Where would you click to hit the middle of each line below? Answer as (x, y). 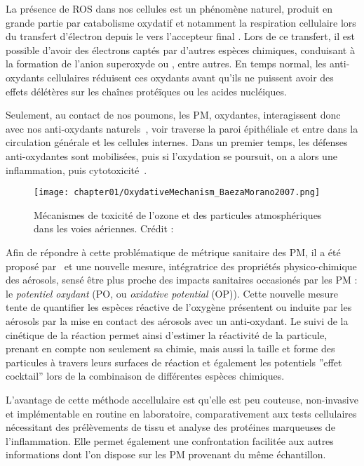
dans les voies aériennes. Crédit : (104, 228)
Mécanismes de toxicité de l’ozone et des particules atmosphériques (178, 214)
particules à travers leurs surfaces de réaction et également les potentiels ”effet (174, 362)
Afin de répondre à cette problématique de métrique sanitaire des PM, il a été (173, 252)
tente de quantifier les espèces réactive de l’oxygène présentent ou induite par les (179, 307)
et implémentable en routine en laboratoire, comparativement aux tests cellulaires (181, 413)
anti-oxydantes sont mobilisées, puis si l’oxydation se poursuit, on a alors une (171, 155)
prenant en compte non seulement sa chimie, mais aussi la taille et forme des (170, 348)
